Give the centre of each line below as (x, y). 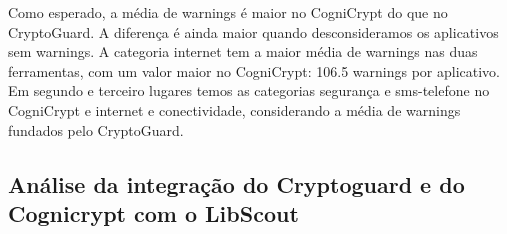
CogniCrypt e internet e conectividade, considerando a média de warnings (234, 109)
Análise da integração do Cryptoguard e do (236, 183)
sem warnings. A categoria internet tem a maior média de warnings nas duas (243, 51)
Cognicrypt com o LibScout (153, 212)
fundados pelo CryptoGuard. (96, 129)
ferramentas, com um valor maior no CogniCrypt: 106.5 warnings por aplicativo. (254, 70)
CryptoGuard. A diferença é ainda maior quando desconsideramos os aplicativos (253, 31)
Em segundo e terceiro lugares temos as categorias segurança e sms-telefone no (249, 90)
